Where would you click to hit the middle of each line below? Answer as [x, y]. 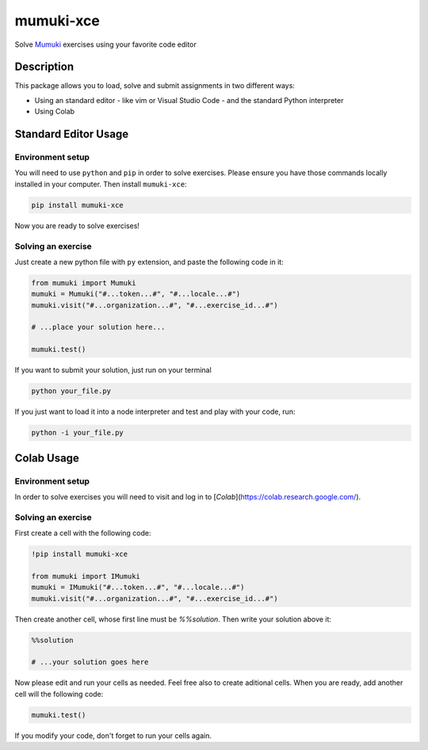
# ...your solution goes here [90, 662]
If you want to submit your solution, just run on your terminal [113, 370]
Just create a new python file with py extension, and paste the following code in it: [149, 262]
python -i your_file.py [78, 433]
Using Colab [55, 112]
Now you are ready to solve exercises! [77, 225]
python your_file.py [71, 391]
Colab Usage [47, 458]
